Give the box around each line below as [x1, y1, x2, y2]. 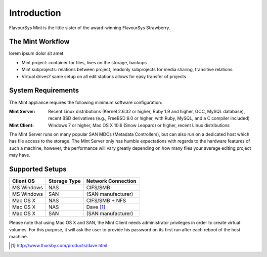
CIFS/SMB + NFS [86, 197, 126, 204]
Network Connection [86, 178, 136, 185]
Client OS [12, 178, 35, 185]
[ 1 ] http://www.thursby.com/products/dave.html [10, 243, 108, 249]
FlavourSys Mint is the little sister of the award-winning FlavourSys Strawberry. [9, 25, 171, 31]
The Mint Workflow [9, 38, 70, 46]
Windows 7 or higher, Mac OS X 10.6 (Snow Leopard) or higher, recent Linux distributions [48, 122, 230, 128]
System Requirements [9, 86, 79, 95]
